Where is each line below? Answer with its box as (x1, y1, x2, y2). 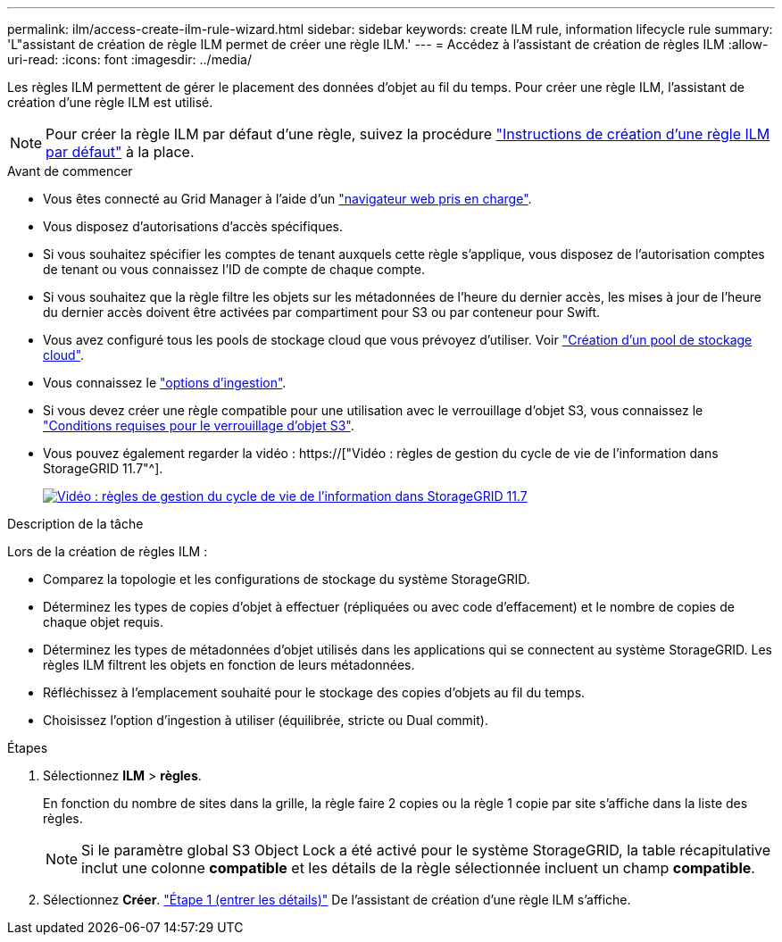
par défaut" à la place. (46, 143, 195, 161)
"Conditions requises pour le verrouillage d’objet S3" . (43, 418, 354, 433)
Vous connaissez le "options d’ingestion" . (43, 375, 287, 390)
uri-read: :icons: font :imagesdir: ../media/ (7, 52, 252, 67)
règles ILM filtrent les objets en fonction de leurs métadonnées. (43, 657, 415, 672)
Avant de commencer (7, 163, 133, 179)
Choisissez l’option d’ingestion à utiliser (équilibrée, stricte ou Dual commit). (43, 713, 488, 728)
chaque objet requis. (43, 614, 163, 629)
